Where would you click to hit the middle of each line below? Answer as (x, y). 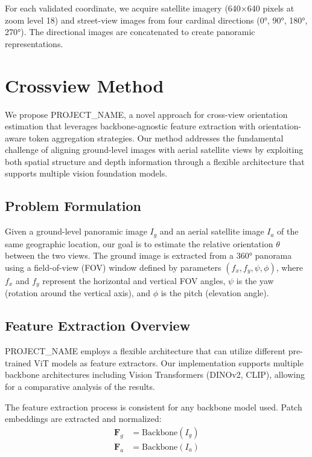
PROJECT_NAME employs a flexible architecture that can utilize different (145, 351)
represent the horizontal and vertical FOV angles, (134, 280)
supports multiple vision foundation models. (86, 173)
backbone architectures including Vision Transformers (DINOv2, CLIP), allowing (155, 374)
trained (18, 362)
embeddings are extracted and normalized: (83, 419)
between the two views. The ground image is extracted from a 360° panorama (148, 255)
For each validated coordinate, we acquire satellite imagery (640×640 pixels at (150, 8)
